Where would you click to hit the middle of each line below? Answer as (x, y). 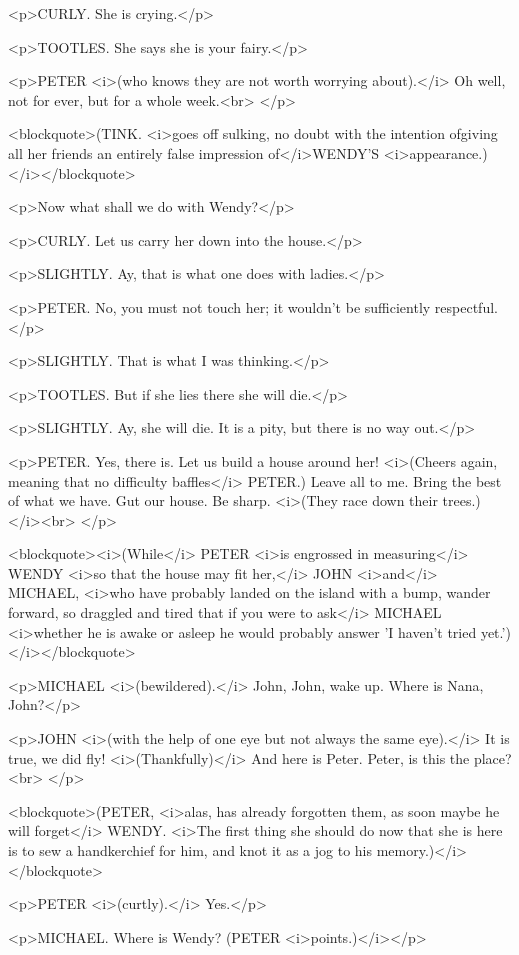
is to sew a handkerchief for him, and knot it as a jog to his (190, 850)
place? (492, 757)
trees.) (461, 500)
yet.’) (495, 631)
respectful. (466, 306)
